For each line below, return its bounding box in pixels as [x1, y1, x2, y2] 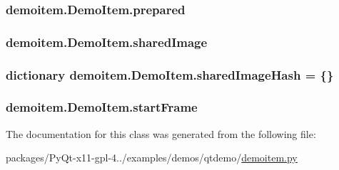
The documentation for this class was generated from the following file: [6, 126, 316, 141]
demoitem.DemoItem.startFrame [6, 98, 198, 116]
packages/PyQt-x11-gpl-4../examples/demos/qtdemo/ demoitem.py [6, 150, 298, 165]
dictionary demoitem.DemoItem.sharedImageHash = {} [6, 65, 334, 83]
